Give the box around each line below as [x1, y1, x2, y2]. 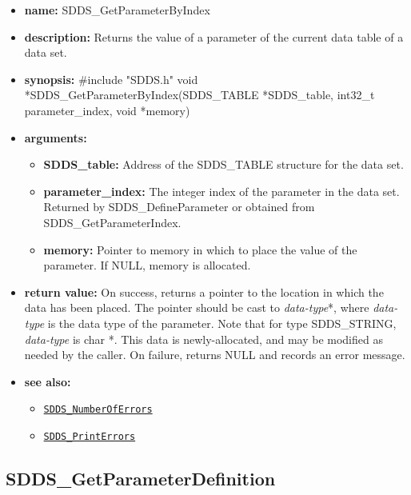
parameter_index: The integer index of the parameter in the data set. [43, 182, 400, 199]
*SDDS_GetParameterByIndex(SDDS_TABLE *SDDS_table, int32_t [24, 86, 375, 103]
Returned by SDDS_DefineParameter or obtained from [43, 198, 315, 215]
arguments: [24, 129, 87, 146]
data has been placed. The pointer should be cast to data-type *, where [24, 299, 369, 316]
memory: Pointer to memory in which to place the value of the [43, 241, 357, 257]
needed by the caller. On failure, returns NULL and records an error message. [24, 346, 405, 363]
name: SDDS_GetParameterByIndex [24, 2, 210, 18]
